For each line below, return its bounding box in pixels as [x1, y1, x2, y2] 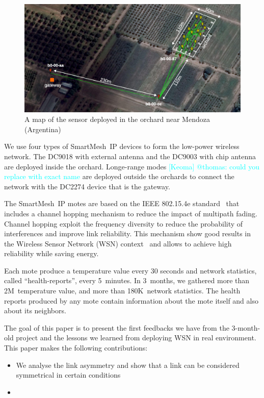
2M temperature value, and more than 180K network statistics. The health [4, 285, 241, 296]
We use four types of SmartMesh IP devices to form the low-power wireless [4, 141, 240, 152]
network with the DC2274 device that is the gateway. [4, 181, 170, 191]
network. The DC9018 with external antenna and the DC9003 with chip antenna [4, 151, 256, 161]
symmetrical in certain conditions [16, 369, 121, 380]
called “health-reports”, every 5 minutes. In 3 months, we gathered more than [4, 275, 250, 286]
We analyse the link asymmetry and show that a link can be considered [16, 359, 240, 370]
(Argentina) [24, 123, 61, 134]
